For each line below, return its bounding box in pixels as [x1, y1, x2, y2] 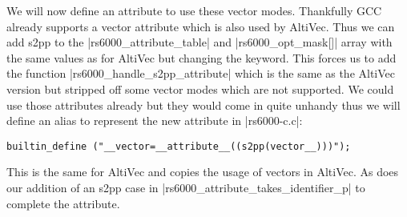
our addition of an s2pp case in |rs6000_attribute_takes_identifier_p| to [6, 179, 365, 195]
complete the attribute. [6, 195, 120, 211]
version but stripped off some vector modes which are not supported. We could [6, 80, 394, 97]
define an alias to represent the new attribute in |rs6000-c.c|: [6, 112, 303, 129]
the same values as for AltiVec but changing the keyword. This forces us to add [6, 49, 397, 66]
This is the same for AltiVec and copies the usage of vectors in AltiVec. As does [6, 163, 399, 180]
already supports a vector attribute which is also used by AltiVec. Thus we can [6, 18, 395, 34]
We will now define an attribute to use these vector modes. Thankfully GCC [6, 2, 382, 18]
